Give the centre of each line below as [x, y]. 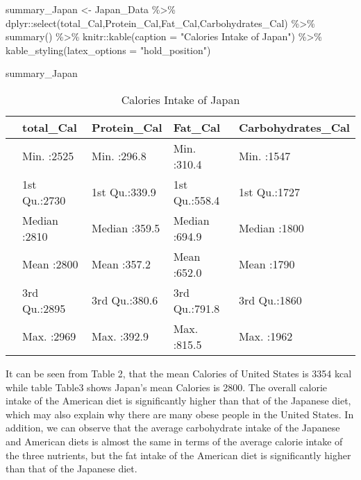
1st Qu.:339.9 [124, 192]
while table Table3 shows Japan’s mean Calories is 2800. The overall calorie [167, 387]
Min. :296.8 [119, 156]
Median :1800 [271, 228]
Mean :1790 [267, 264]
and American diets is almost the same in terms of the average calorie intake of [174, 441]
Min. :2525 [48, 156]
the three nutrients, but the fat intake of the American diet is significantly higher [178, 455]
